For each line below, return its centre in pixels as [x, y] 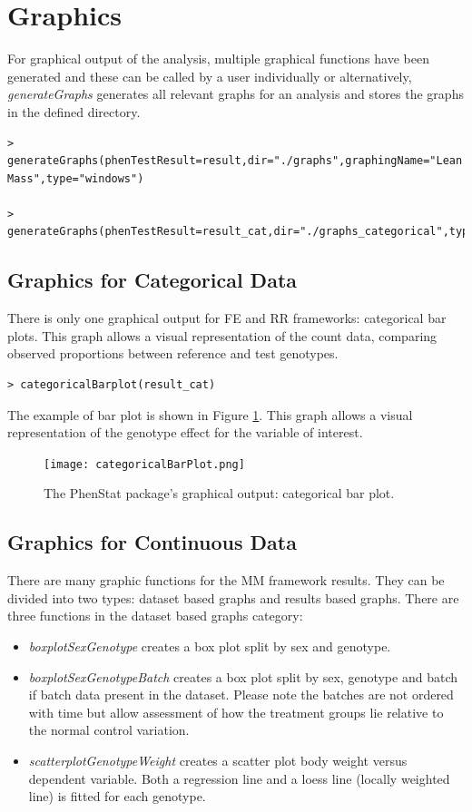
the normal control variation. [109, 730]
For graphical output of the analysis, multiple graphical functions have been [218, 59]
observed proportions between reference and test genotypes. [173, 353]
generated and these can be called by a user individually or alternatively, [210, 76]
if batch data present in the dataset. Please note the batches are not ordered [241, 695]
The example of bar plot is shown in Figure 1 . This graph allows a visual [210, 414]
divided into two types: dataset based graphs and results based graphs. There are [233, 597]
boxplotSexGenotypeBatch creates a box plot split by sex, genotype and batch [243, 676]
